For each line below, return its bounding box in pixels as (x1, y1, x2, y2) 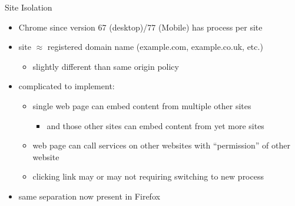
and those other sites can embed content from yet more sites (47, 119, 264, 131)
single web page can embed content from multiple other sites (32, 99, 251, 112)
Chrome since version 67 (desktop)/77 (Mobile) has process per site (18, 21, 263, 33)
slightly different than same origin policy (32, 60, 179, 72)
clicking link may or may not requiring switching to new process (32, 170, 264, 183)
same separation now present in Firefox (18, 190, 160, 202)
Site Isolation (5, 1, 52, 13)
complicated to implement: (18, 80, 115, 92)
